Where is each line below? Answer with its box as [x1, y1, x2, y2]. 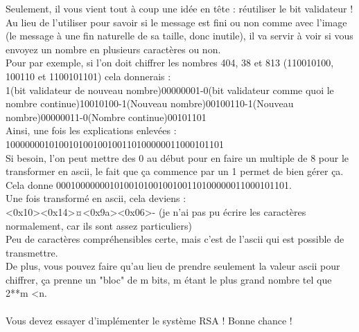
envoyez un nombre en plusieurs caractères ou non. [6, 41, 221, 56]
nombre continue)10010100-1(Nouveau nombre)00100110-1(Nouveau [6, 96, 294, 111]
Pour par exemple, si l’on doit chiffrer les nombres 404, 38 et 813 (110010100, [6, 55, 334, 70]
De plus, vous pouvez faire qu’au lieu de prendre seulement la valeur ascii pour [6, 259, 340, 273]
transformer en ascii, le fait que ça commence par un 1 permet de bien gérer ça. [6, 164, 344, 178]
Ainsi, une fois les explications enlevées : [6, 123, 177, 138]
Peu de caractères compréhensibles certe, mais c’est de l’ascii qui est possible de [6, 232, 344, 246]
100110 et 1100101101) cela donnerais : [6, 68, 171, 83]
